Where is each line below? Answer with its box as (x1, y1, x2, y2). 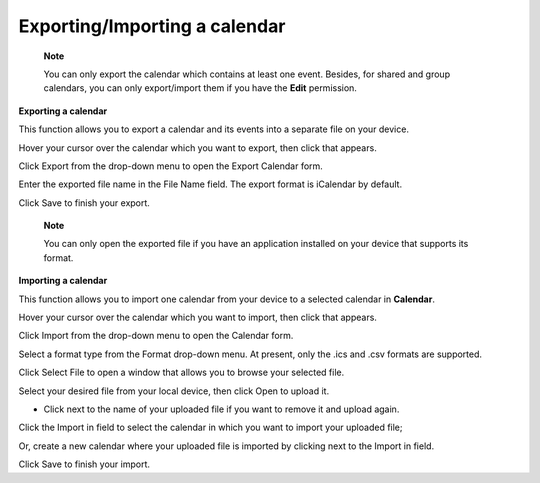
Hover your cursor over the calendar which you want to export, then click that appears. (18, 141, 377, 154)
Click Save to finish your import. (18, 458, 150, 470)
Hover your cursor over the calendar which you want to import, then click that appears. (18, 311, 377, 324)
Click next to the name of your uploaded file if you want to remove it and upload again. (43, 403, 400, 415)
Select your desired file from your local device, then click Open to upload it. (18, 385, 330, 397)
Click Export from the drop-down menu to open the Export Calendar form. (18, 160, 324, 172)
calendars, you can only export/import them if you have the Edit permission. (43, 82, 357, 94)
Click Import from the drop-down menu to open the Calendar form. (18, 330, 294, 342)
